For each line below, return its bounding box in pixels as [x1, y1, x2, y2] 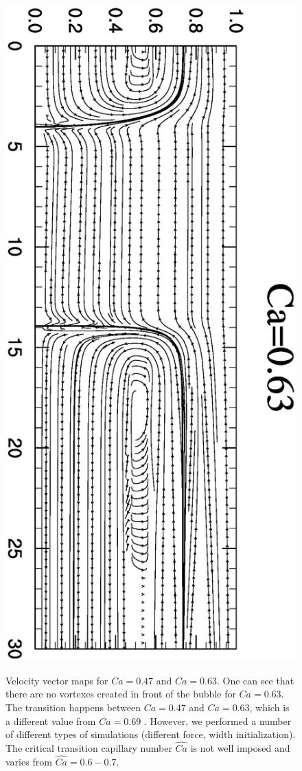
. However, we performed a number [143, 713, 292, 728]
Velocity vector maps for [5, 673, 108, 687]
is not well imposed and [190, 741, 290, 755]
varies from [5, 754, 52, 768]
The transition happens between [5, 700, 141, 714]
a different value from [5, 713, 96, 728]
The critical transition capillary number [5, 741, 172, 755]
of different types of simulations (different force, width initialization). [5, 727, 296, 741]
